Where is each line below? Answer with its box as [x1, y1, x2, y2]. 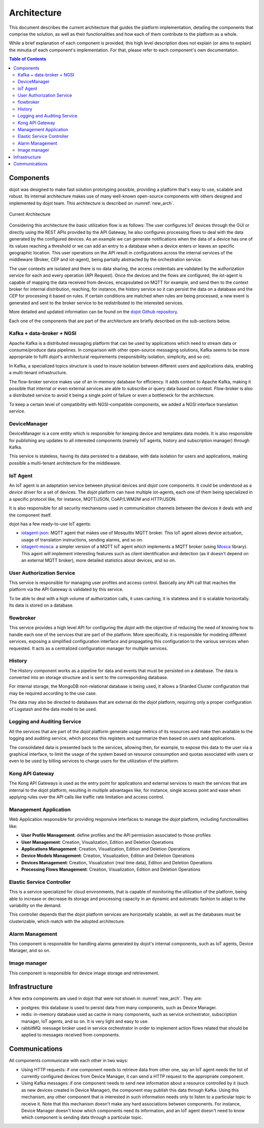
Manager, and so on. [9, 948, 51, 953]
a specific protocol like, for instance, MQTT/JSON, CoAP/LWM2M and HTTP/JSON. [9, 496, 177, 502]
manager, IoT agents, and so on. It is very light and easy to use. [21, 1018, 149, 1024]
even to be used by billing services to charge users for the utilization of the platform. [9, 758, 179, 764]
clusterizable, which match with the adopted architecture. [9, 918, 125, 924]
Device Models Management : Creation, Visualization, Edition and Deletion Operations [21, 853, 195, 858]
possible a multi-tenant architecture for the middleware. [9, 460, 122, 466]
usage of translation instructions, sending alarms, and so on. [21, 537, 143, 542]
